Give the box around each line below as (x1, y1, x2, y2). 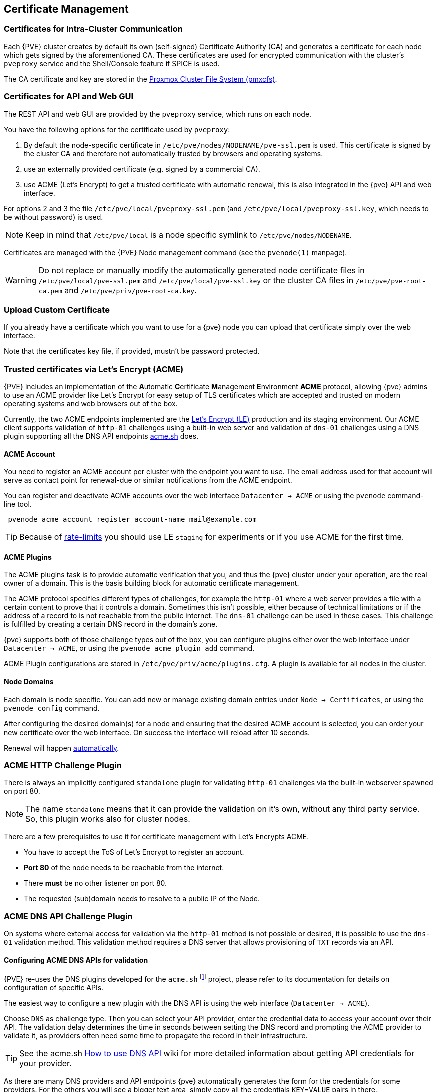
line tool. (4, 500, 32, 509)
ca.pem (38, 287, 62, 295)
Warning (5, 275, 37, 285)
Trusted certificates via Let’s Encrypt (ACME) (4, 363, 184, 374)
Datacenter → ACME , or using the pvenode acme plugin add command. (4, 644, 255, 653)
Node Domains (4, 677, 54, 686)
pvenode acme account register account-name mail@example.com (8, 515, 257, 524)
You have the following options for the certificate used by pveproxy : (4, 125, 230, 134)
